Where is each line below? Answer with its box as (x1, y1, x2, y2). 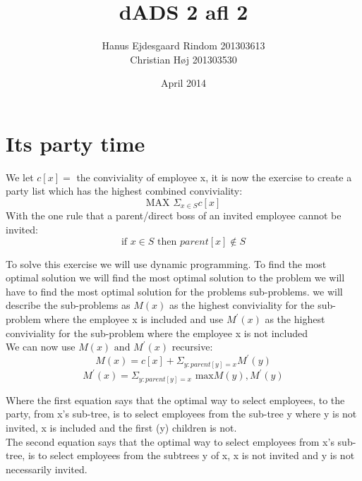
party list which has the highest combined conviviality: (6, 183, 243, 198)
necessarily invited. (6, 461, 88, 476)
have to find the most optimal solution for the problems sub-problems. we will (6, 284, 343, 298)
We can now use (6, 339, 76, 354)
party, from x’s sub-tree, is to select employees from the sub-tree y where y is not (6, 406, 357, 421)
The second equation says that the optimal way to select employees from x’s (6, 434, 334, 449)
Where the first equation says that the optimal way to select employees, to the (6, 392, 345, 407)
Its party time (6, 128, 145, 157)
